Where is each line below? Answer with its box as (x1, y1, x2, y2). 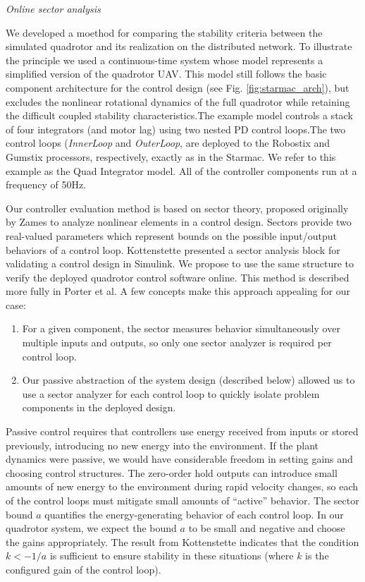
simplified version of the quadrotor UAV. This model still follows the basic (6, 66, 327, 81)
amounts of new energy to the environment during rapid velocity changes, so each (6, 479, 359, 494)
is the (305, 548, 329, 563)
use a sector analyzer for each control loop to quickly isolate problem (22, 386, 320, 401)
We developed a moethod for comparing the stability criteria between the (6, 25, 323, 40)
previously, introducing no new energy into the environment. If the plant (6, 437, 319, 452)
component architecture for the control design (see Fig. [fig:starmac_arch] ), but (6, 80, 349, 95)
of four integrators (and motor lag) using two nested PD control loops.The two (6, 121, 346, 136)
